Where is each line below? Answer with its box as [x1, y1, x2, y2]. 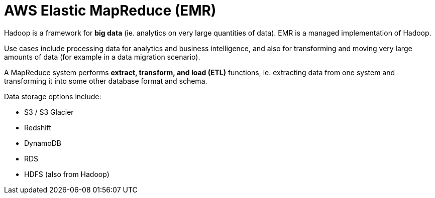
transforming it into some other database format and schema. [4, 76, 207, 85]
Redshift [24, 123, 51, 132]
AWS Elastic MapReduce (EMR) [4, 2, 216, 19]
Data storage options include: [4, 92, 101, 101]
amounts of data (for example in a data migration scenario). [4, 52, 200, 61]
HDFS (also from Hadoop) [24, 169, 110, 178]
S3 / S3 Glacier [24, 107, 74, 116]
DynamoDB [24, 138, 62, 147]
